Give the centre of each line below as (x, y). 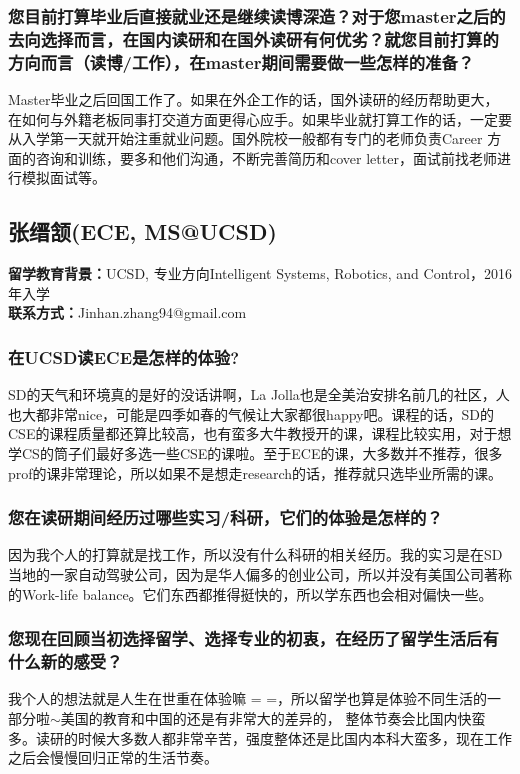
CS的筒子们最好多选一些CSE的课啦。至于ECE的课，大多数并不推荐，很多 (262, 453)
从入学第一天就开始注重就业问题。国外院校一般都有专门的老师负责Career (245, 138)
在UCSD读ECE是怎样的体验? (124, 356)
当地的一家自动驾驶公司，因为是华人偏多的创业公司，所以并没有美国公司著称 (260, 574)
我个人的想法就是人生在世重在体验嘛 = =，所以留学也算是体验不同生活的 (248, 698)
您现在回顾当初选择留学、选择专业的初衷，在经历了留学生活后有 (253, 638)
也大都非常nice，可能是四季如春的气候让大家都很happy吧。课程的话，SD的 (251, 413)
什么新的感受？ (65, 661)
